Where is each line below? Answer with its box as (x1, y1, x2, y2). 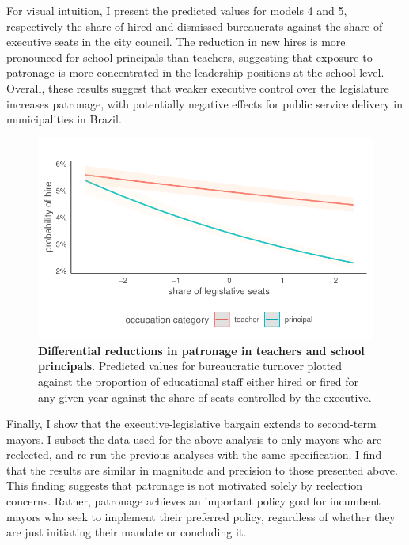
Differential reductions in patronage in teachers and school (38, 342, 365, 358)
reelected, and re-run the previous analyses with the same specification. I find (6, 446, 382, 463)
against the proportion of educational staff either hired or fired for (38, 373, 358, 389)
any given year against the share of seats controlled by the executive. (38, 388, 372, 405)
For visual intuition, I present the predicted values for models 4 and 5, (6, 2, 347, 18)
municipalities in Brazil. (6, 111, 122, 127)
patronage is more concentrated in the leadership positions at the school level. (6, 64, 384, 81)
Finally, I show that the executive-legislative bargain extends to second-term (6, 415, 377, 432)
